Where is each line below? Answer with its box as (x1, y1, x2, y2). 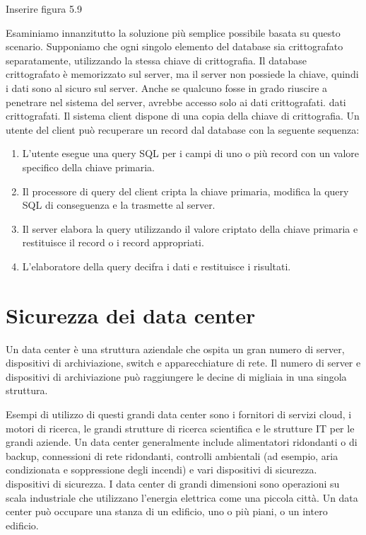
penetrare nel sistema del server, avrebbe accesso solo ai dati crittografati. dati (6, 94, 346, 109)
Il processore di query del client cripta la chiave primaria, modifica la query (22, 183, 349, 198)
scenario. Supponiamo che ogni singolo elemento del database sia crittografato (6, 39, 343, 54)
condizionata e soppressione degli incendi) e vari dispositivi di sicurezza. (6, 462, 317, 477)
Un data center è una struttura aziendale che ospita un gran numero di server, (6, 341, 345, 356)
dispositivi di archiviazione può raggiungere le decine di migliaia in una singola (6, 369, 347, 384)
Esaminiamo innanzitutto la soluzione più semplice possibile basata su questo (6, 25, 341, 40)
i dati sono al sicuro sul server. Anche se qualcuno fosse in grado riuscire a (6, 80, 328, 95)
